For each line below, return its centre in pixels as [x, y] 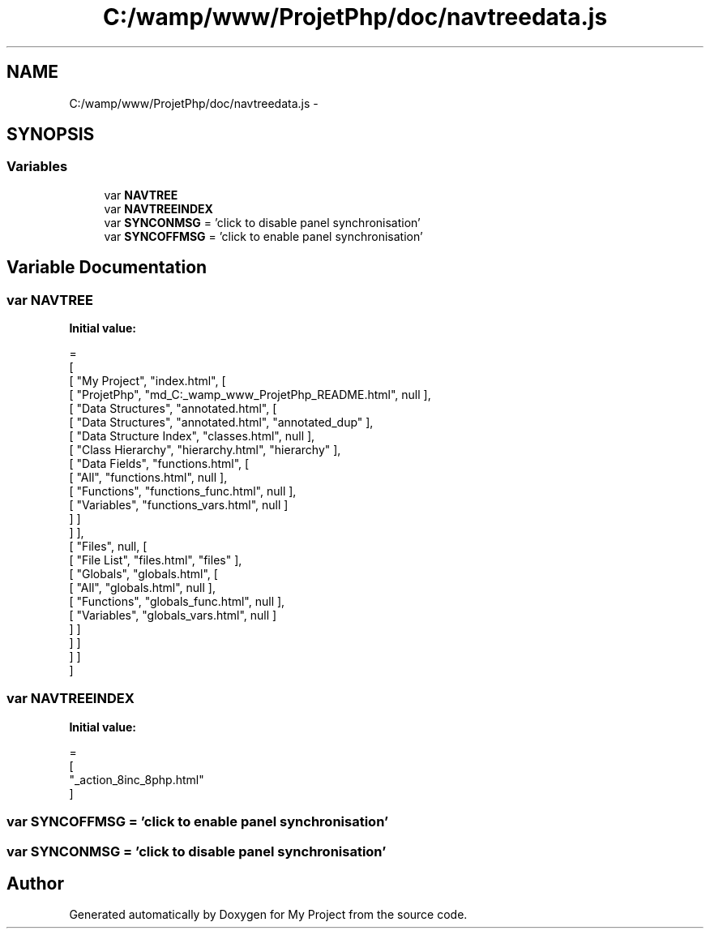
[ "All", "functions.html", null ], [148, 478]
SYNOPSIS [51, 135]
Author [35, 883]
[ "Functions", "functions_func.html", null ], [183, 491]
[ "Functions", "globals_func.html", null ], [177, 602]
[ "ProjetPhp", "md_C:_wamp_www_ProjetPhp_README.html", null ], [250, 395]
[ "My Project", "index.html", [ [148, 381]
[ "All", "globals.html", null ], [142, 588]
